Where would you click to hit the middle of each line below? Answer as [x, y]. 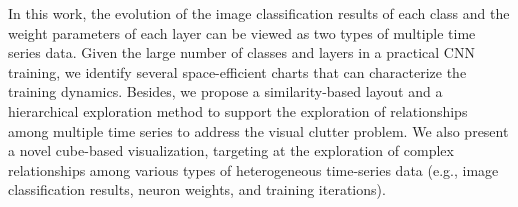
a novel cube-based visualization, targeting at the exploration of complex [231, 150]
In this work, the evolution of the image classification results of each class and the [259, 13]
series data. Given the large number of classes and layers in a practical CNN [241, 52]
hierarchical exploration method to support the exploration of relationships [238, 110]
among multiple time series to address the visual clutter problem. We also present [258, 130]
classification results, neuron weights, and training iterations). [197, 189]
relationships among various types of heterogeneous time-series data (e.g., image [253, 169]
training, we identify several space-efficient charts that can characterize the [237, 71]
